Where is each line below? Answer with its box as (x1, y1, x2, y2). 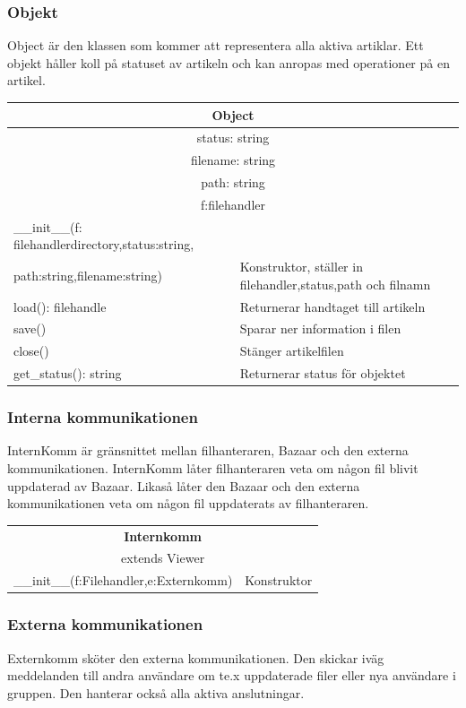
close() (13, 341, 49, 360)
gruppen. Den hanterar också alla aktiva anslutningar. (7, 683, 305, 702)
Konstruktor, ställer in (239, 257, 363, 276)
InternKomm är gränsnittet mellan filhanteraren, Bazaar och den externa (7, 441, 409, 460)
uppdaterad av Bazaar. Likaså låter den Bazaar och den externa (7, 476, 360, 495)
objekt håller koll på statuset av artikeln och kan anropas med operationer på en (7, 53, 450, 72)
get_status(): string (13, 364, 122, 383)
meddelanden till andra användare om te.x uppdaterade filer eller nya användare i (7, 666, 456, 685)
